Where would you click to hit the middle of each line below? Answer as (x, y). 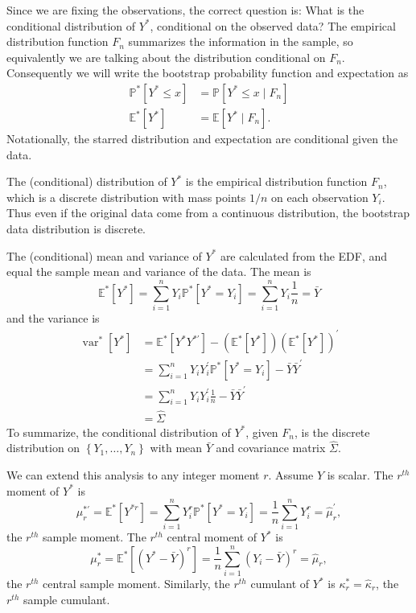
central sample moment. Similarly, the (136, 584)
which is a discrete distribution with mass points (126, 197)
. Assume (291, 474)
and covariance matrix (271, 448)
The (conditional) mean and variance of (104, 255)
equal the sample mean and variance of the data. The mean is (159, 272)
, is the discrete (332, 432)
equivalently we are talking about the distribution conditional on (166, 57)
